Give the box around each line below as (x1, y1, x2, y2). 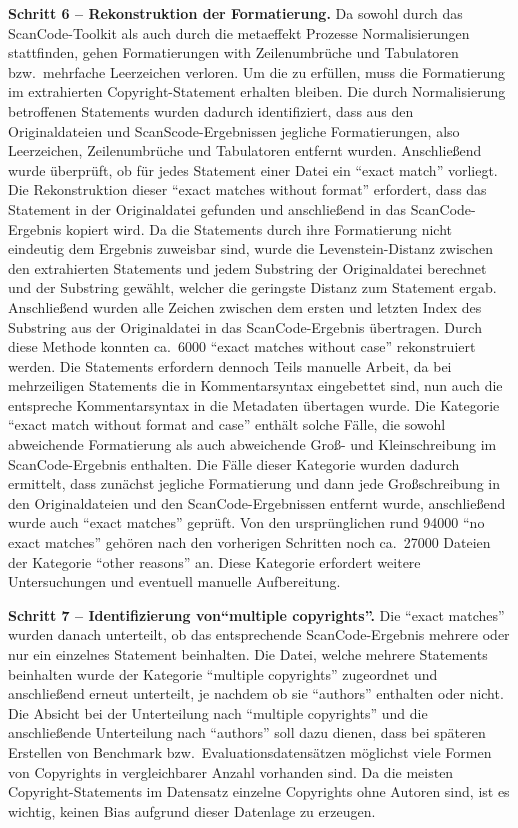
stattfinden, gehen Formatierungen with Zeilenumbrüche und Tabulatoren (8, 42, 459, 63)
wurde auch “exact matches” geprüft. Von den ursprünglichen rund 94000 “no (8, 512, 485, 533)
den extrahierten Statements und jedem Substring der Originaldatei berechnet (8, 257, 487, 278)
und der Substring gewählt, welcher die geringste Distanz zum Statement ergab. (8, 277, 497, 298)
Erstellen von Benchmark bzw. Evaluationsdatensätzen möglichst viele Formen (8, 741, 492, 762)
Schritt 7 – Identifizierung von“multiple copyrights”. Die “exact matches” (8, 604, 505, 625)
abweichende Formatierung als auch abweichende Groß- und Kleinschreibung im (8, 434, 497, 455)
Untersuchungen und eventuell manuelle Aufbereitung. (8, 571, 341, 592)
